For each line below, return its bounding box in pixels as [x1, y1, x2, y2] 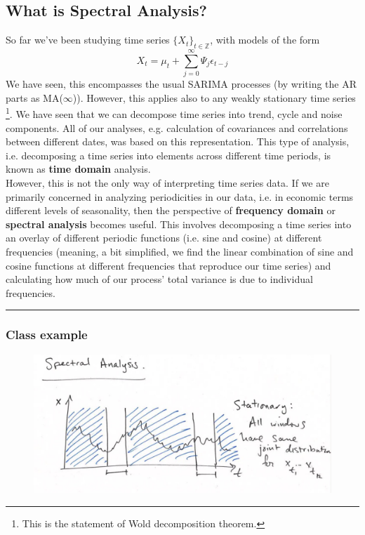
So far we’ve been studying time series [6, 32, 170, 47]
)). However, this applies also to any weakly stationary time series [72, 90, 356, 105]
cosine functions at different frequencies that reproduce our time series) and [6, 258, 331, 272]
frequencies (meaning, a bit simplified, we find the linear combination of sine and [6, 244, 354, 258]
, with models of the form [210, 32, 320, 47]
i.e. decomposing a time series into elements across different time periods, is [6, 147, 331, 162]
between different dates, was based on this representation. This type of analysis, [6, 134, 350, 149]
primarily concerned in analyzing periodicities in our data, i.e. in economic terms [6, 189, 354, 204]
